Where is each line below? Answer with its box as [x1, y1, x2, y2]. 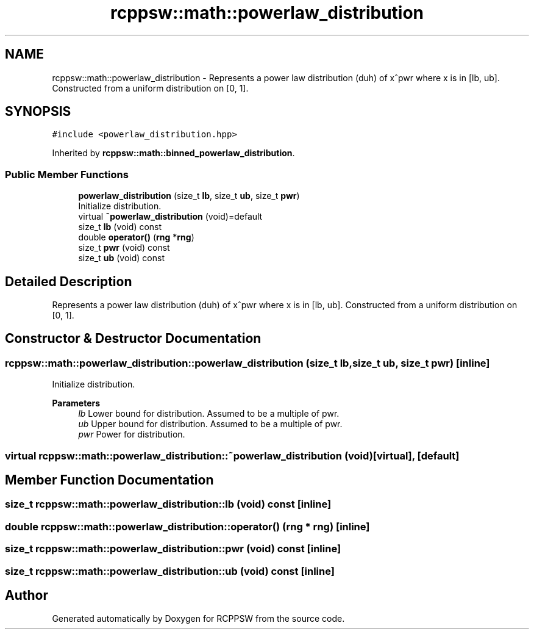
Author [5, 588, 48, 603]
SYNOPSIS [5, 104, 71, 120]
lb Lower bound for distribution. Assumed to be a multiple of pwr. [78, 408, 340, 419]
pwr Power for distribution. [78, 429, 185, 440]
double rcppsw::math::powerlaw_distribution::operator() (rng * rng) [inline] [5, 520, 370, 533]
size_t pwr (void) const [78, 242, 170, 253]
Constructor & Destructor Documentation [5, 331, 262, 347]
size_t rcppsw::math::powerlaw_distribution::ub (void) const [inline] [5, 564, 335, 577]
